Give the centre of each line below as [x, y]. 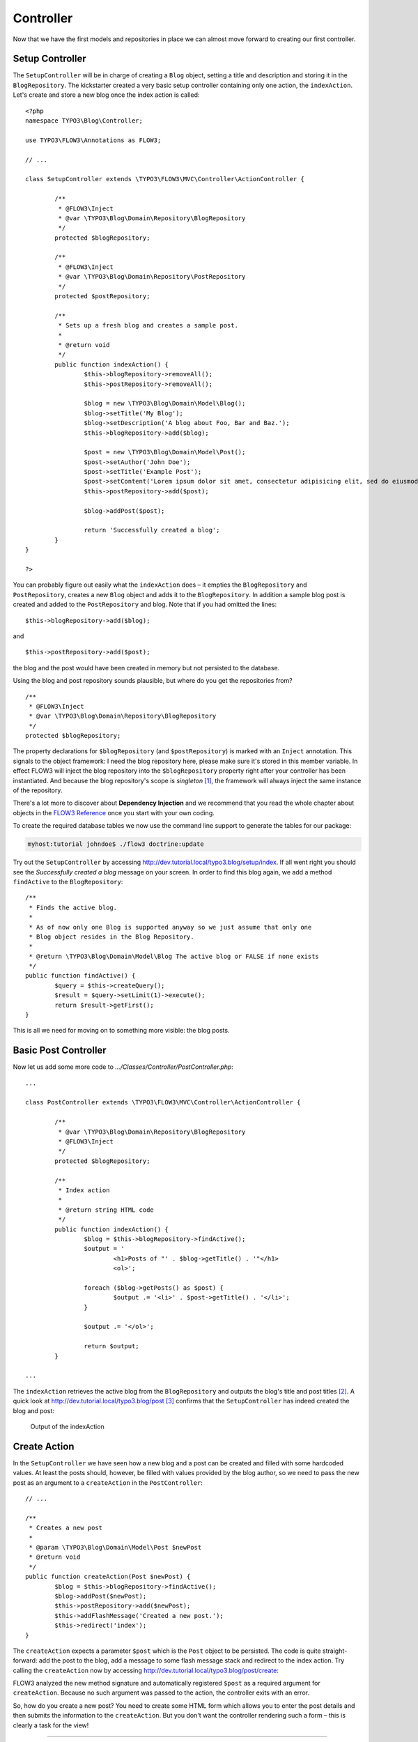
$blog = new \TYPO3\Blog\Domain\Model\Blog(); [165, 403]
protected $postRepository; [102, 296]
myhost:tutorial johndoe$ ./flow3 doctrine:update [116, 844]
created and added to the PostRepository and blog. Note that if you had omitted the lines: [145, 604]
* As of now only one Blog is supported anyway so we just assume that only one [170, 927]
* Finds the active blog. [73, 907]
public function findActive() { [80, 976]
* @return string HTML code [106, 1210]
